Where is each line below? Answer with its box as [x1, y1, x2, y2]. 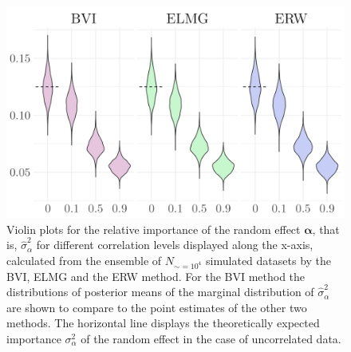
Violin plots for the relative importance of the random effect [6, 220, 301, 237]
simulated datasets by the [206, 251, 332, 268]
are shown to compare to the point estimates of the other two [6, 299, 307, 315]
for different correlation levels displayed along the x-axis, [36, 236, 314, 253]
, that [312, 220, 340, 237]
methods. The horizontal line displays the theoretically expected [6, 314, 320, 331]
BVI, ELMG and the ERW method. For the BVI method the [6, 267, 306, 284]
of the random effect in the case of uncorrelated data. [81, 330, 341, 346]
